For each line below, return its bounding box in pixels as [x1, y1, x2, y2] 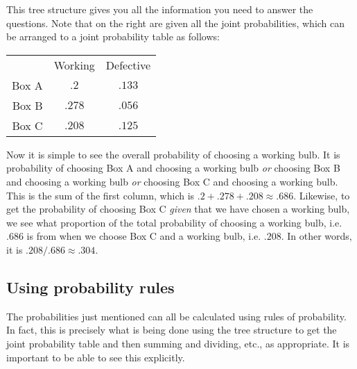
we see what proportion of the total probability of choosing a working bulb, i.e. [6, 215, 342, 229]
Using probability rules [6, 276, 175, 297]
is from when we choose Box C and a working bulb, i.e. [26, 229, 261, 243]
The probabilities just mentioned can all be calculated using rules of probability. [6, 309, 347, 323]
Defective [105, 56, 151, 73]
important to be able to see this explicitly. [6, 350, 185, 364]
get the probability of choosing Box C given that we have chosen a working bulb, [6, 202, 350, 216]
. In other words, [281, 229, 352, 243]
